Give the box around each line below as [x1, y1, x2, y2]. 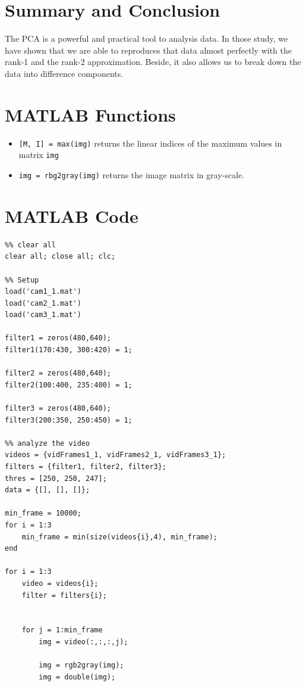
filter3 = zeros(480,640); [5, 404, 111, 413]
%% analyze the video [5, 439, 90, 448]
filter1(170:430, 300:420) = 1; [5, 346, 133, 355]
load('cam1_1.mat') [5, 287, 81, 296]
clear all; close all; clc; [5, 252, 116, 261]
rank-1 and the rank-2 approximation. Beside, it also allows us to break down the [5, 55, 301, 68]
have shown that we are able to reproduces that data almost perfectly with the [5, 44, 292, 56]
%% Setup [5, 275, 39, 284]
